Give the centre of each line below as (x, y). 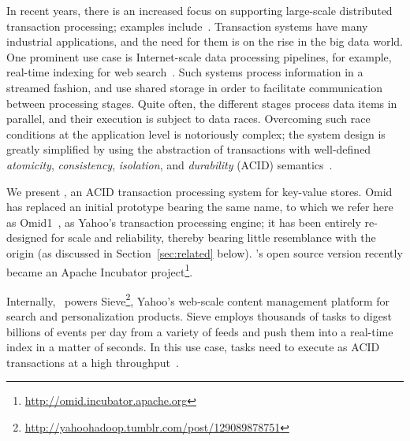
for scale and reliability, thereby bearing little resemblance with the (213, 237)
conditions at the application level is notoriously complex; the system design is (196, 133)
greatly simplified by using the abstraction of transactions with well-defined (189, 149)
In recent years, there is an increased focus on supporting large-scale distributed (199, 10)
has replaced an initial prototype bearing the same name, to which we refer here (200, 207)
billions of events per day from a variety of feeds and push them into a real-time (200, 331)
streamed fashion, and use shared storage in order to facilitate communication (194, 87)
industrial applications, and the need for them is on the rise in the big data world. (205, 41)
